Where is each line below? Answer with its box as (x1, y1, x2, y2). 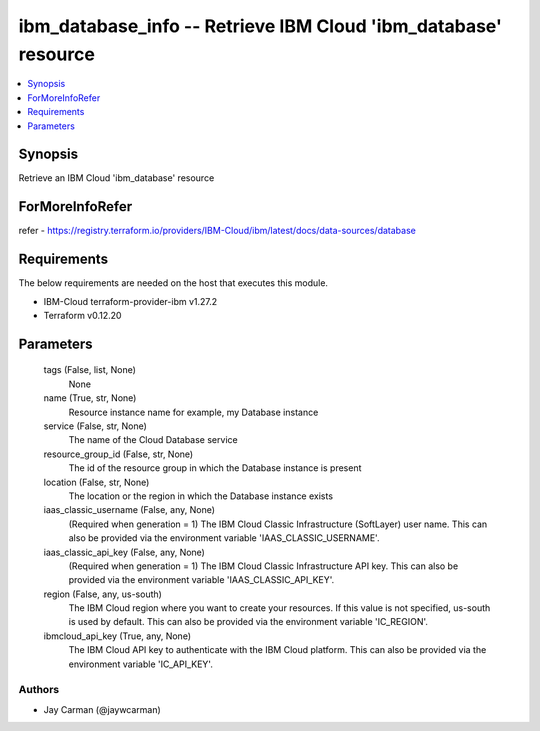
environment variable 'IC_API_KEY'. (68, 658, 214, 670)
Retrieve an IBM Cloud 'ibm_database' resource (18, 172, 215, 184)
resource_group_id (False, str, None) (43, 448, 194, 460)
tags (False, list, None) (43, 364, 137, 376)
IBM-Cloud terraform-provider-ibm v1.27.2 (43, 295, 218, 307)
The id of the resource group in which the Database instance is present (68, 462, 362, 474)
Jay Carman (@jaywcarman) (43, 703, 162, 715)
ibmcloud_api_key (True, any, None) (43, 630, 192, 642)
